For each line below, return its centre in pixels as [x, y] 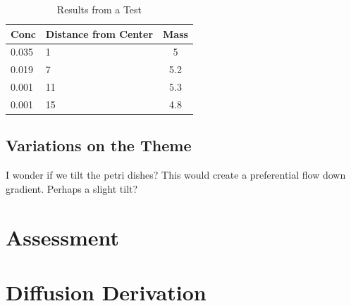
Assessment [63, 237]
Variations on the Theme [99, 145]
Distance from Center [99, 33]
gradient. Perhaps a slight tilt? [72, 188]
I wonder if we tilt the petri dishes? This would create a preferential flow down [176, 175]
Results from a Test [99, 9]
